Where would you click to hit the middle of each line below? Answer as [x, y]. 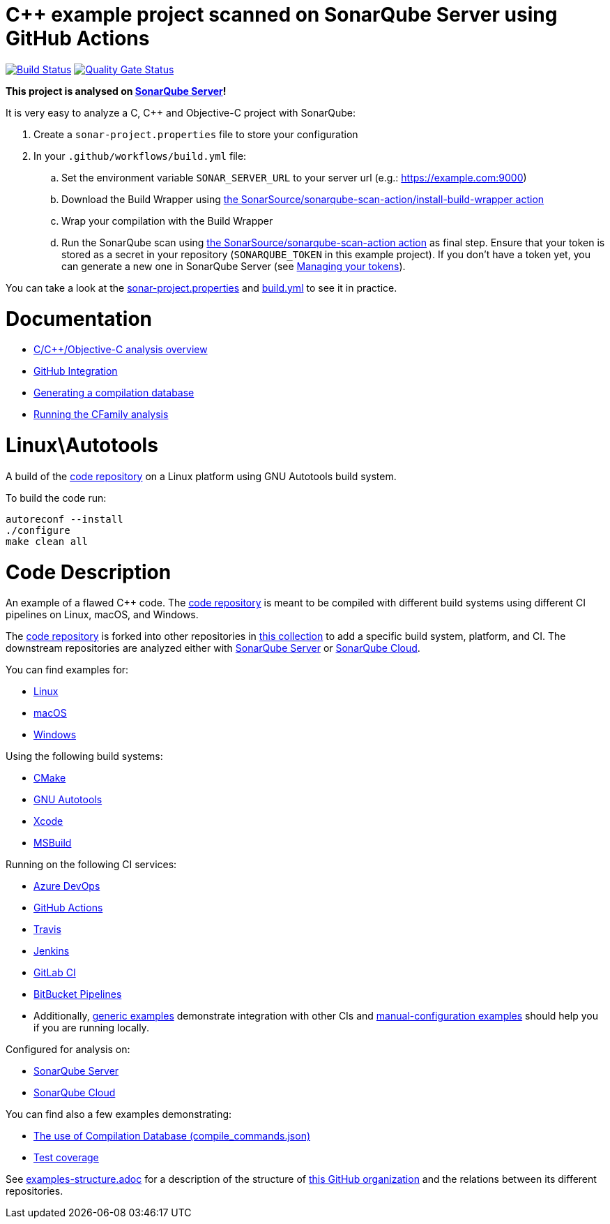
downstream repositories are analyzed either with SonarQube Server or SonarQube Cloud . [213, 648]
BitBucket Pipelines [78, 994]
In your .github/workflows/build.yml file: [140, 156]
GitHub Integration [76, 371]
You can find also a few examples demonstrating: [119, 1114]
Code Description [89, 572]
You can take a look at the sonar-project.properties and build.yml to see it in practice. [201, 288]
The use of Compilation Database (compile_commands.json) [172, 1136]
